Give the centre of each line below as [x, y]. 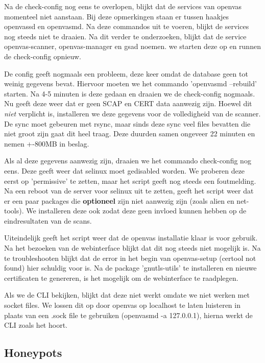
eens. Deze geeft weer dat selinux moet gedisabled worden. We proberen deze [125, 170]
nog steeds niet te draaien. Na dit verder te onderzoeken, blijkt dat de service [125, 36]
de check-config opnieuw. [43, 56]
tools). [14, 211]
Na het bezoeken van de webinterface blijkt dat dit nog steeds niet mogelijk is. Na [132, 248]
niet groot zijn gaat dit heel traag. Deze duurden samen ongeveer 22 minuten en [130, 134]
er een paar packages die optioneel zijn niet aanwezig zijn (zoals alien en [119, 200]
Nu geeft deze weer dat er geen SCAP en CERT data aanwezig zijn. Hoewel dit [128, 103]
